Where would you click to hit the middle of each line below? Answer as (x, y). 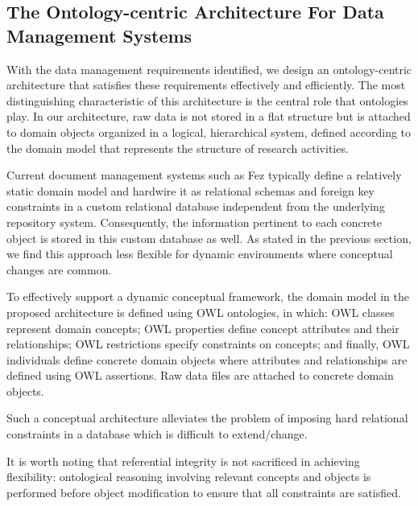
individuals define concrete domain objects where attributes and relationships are (207, 359)
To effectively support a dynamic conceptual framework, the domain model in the (208, 296)
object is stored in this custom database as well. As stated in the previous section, (209, 238)
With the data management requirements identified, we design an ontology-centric (209, 69)
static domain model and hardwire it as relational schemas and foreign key (191, 190)
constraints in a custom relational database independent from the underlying (196, 206)
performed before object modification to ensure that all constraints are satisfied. (204, 492)
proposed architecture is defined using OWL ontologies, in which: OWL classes (201, 312)
